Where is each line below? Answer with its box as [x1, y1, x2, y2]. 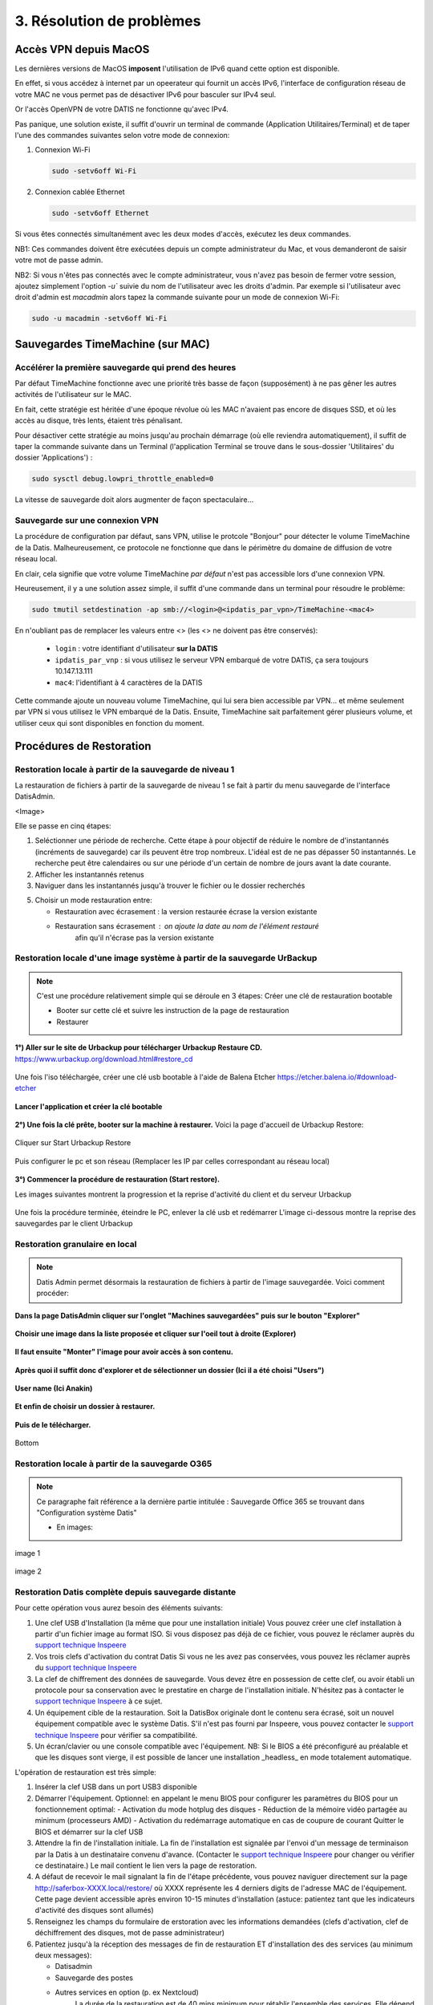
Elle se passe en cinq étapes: [14, 821, 111, 831]
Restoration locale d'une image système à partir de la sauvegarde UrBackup [14, 953, 318, 964]
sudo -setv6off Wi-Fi [51, 167, 137, 176]
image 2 [14, 1566, 42, 1576]
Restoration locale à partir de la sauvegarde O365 [14, 1458, 212, 1469]
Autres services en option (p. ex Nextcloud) [55, 1987, 200, 1997]
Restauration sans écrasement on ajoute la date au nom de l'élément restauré [55, 921, 320, 931]
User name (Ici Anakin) [14, 1383, 93, 1393]
